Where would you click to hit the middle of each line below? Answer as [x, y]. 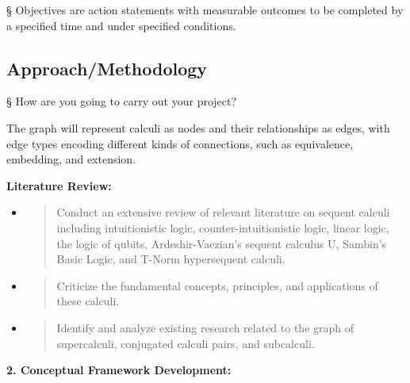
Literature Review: [59, 185]
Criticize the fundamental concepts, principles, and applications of [217, 285]
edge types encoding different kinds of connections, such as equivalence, [180, 143]
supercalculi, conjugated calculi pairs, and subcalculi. [186, 343]
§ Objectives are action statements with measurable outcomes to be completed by [205, 10]
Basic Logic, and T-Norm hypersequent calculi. [171, 259]
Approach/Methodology [107, 68]
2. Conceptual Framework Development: [119, 370]
